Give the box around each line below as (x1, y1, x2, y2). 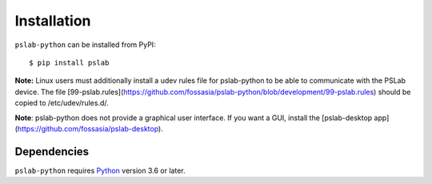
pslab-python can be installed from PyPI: (14, 40, 156, 49)
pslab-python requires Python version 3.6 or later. (14, 166, 186, 175)
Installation (14, 12, 91, 29)
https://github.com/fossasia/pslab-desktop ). (17, 123, 163, 133)
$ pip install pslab (29, 58, 110, 67)
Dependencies (14, 144, 90, 159)
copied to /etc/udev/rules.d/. (14, 98, 109, 108)
